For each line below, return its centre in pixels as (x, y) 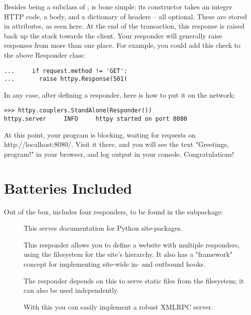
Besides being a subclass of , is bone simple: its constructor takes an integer (118, 6)
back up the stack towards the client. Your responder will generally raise (113, 35)
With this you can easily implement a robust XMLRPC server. (118, 306)
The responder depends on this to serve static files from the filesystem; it (134, 280)
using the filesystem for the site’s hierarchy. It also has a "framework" (128, 254)
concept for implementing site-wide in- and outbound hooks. (115, 264)
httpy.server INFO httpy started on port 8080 (96, 119)
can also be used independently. (71, 290)
